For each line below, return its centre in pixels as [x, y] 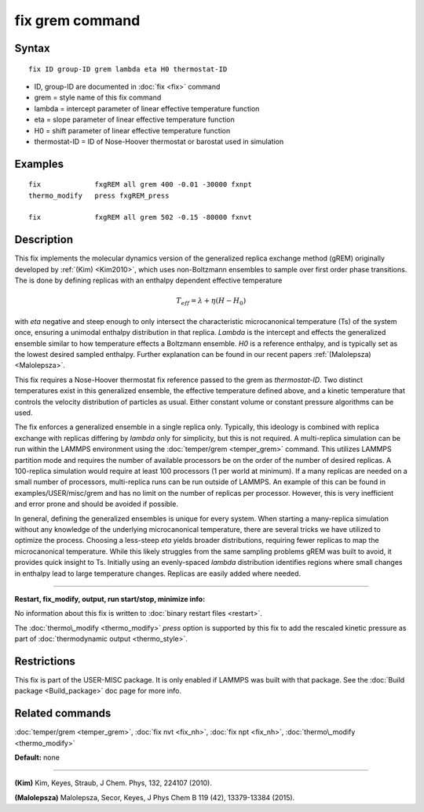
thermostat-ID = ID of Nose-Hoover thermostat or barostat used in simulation [159, 141]
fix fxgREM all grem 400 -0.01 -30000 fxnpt [141, 185]
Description [44, 240]
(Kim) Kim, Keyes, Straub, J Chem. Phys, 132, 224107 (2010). [113, 783]
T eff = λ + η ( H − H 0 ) [211, 302]
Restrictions [45, 661]
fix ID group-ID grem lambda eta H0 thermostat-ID [128, 69]
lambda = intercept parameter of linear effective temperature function [147, 108]
